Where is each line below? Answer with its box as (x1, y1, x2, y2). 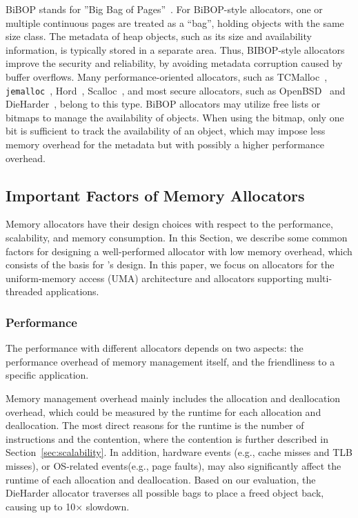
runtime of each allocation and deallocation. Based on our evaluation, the (6, 472, 316, 486)
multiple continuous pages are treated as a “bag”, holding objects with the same (6, 15, 344, 30)
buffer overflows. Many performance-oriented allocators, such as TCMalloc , (6, 69, 328, 83)
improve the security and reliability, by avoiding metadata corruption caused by (6, 56, 343, 70)
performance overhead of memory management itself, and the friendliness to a (6, 354, 335, 368)
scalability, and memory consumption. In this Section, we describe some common (6, 230, 348, 244)
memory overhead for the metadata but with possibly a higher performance (6, 137, 325, 151)
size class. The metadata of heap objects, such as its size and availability (6, 29, 312, 43)
